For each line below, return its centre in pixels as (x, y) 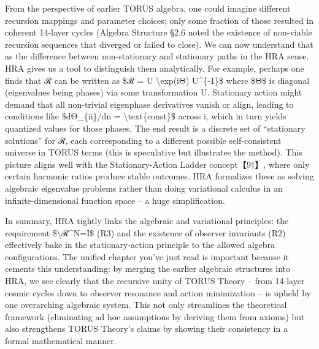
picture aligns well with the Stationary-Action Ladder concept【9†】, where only (157, 164)
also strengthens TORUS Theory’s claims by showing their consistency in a (146, 328)
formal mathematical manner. (61, 341)
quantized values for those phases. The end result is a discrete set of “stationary (155, 128)
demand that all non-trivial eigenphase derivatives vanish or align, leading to (149, 104)
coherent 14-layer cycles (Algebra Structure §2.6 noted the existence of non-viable (159, 32)
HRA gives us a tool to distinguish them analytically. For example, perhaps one (155, 68)
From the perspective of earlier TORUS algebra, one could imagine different (148, 8)
